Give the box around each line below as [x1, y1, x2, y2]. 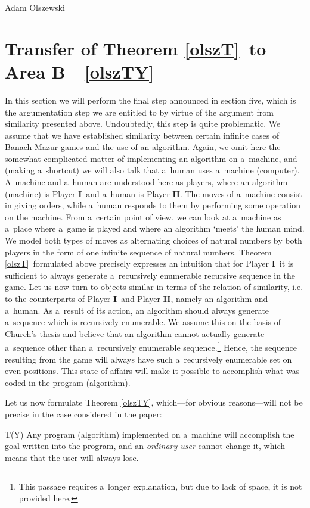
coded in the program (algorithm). [5, 376, 131, 388]
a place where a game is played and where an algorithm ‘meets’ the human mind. [5, 222, 305, 235]
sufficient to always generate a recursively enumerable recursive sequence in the [5, 269, 296, 281]
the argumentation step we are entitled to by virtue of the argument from [5, 105, 274, 118]
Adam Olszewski [5, 1, 65, 13]
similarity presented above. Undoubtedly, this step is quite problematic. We [5, 117, 281, 130]
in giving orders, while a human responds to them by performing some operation [5, 199, 301, 211]
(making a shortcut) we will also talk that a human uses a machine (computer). [5, 164, 300, 176]
